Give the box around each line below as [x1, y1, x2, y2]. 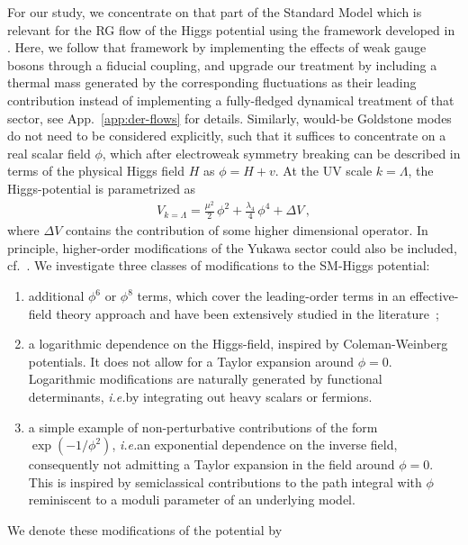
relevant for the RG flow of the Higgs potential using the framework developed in [7, 20, 455, 39]
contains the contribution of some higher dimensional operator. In [65, 221, 428, 240]
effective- [409, 286, 459, 305]
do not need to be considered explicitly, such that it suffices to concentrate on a [7, 126, 446, 145]
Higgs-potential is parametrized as [7, 178, 196, 197]
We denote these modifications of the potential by [7, 520, 283, 539]
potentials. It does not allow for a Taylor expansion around [28, 351, 355, 370]
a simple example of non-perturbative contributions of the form [28, 417, 378, 436]
